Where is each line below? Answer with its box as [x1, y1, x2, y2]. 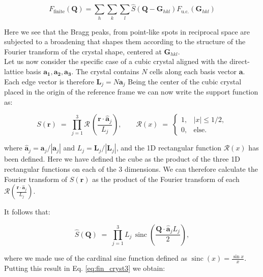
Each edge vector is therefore [4, 76, 94, 86]
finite [53, 9, 65, 14]
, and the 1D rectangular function [116, 142, 222, 153]
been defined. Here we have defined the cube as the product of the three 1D [4, 153, 240, 164]
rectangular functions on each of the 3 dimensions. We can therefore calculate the [4, 164, 258, 174]
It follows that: [4, 206, 50, 217]
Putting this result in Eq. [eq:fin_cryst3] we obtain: [4, 263, 165, 273]
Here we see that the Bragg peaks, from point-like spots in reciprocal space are [4, 26, 250, 37]
